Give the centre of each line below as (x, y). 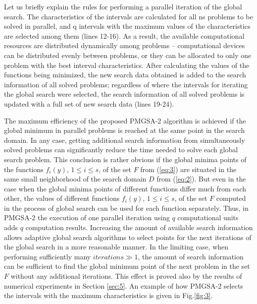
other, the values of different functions (62, 198)
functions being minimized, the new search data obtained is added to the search (125, 75)
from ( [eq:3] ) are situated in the (188, 169)
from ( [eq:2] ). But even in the (201, 179)
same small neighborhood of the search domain (75, 179)
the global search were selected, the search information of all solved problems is (124, 94)
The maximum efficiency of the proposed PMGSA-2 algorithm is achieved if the (125, 120)
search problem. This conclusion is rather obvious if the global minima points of (125, 159)
